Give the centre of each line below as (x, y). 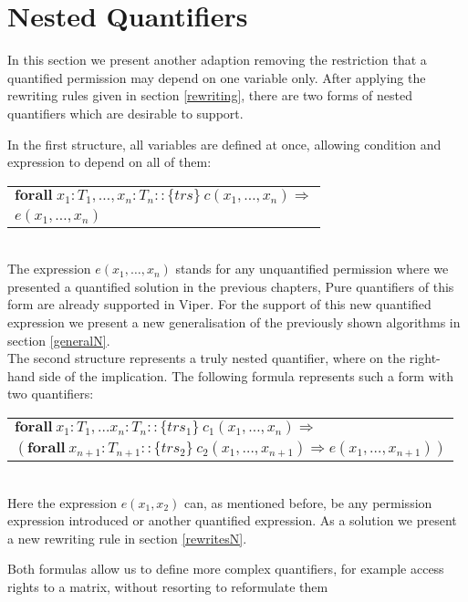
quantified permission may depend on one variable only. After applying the (217, 77)
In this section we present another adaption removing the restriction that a (217, 60)
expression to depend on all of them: (109, 162)
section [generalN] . (59, 340)
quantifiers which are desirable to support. (125, 113)
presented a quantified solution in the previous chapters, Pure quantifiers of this (231, 286)
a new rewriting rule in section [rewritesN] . (127, 538)
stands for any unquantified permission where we (312, 269)
